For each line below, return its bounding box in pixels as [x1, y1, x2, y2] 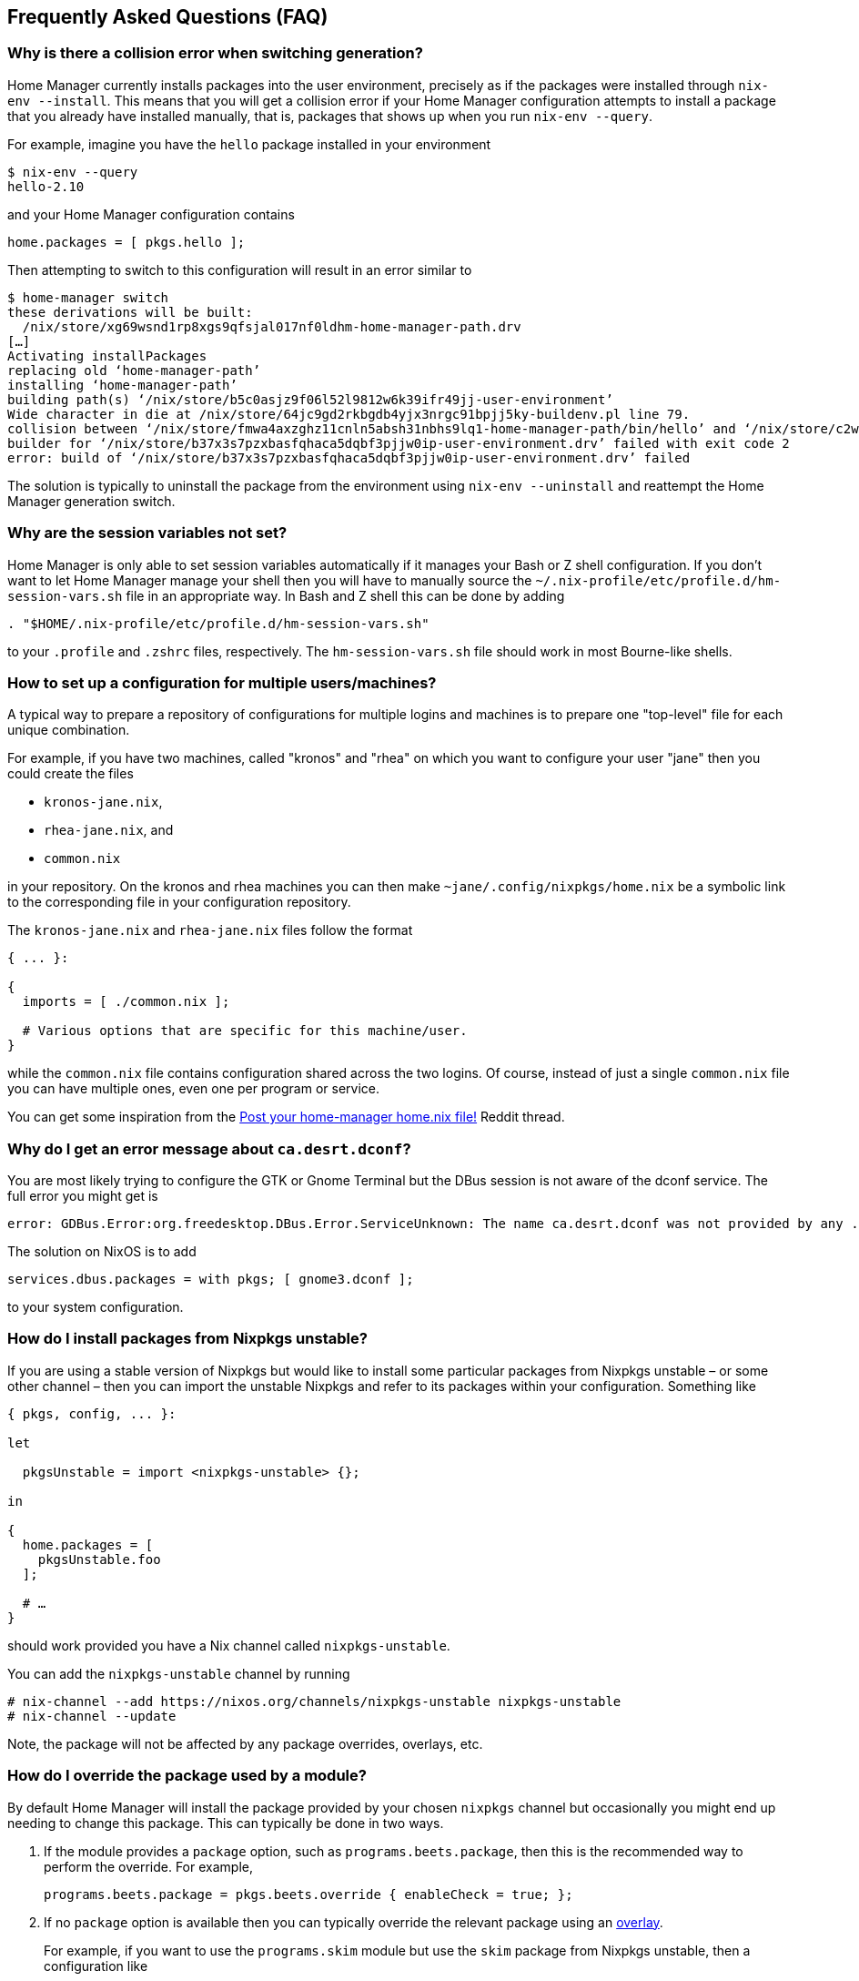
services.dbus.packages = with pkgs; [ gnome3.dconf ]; [7, 1272, 414, 1287]
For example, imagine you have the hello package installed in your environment [7, 136, 491, 152]
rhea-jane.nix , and [44, 822, 174, 838]
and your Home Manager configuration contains [7, 206, 295, 222]
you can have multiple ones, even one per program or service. [7, 1081, 379, 1097]
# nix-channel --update [7, 1708, 177, 1723]
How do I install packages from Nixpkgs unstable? [7, 1329, 368, 1348]
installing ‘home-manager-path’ [7, 377, 237, 392]
